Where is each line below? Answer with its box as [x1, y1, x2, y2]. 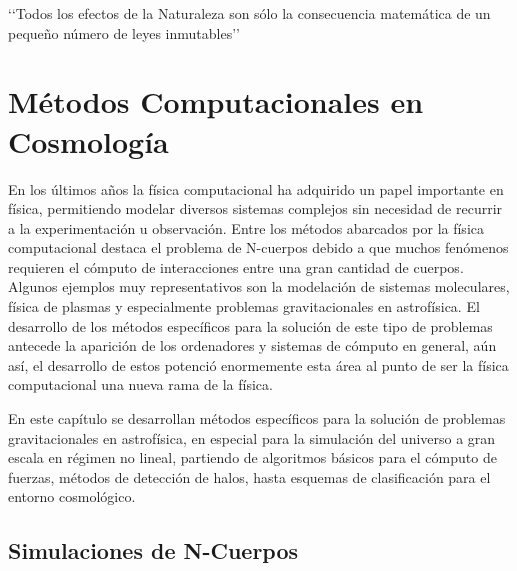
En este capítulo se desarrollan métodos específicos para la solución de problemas [8, 408, 506, 429]
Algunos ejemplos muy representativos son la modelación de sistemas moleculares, [8, 276, 510, 297]
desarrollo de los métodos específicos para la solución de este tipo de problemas [8, 315, 493, 336]
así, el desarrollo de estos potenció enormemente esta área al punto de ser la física [8, 354, 509, 375]
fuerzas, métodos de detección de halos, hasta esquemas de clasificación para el [8, 466, 491, 487]
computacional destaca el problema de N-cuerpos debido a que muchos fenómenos [8, 237, 509, 258]
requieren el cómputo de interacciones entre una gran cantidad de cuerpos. [8, 256, 464, 277]
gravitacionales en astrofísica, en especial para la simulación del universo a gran [8, 427, 496, 448]
